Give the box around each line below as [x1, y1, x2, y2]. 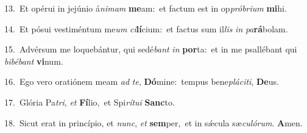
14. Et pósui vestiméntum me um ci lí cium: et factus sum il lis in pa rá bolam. [4, 22, 288, 35]
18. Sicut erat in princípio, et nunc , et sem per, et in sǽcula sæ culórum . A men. [4, 116, 303, 129]
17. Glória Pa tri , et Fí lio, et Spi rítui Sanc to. [4, 95, 175, 108]
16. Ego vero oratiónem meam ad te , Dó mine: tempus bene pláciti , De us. [4, 75, 279, 88]
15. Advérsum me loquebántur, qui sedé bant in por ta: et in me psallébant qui [4, 43, 297, 56]
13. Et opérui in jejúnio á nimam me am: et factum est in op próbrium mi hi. [4, 2, 287, 14]
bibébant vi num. [4, 54, 63, 67]
